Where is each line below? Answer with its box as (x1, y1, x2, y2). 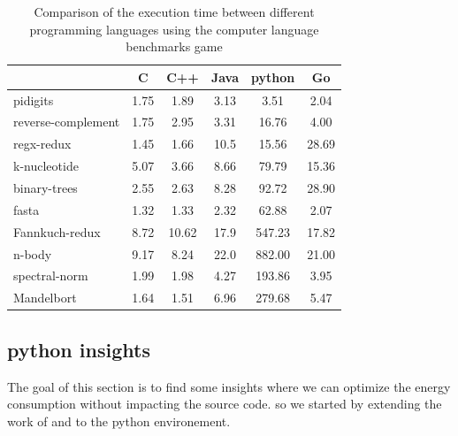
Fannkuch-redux (13, 222, 101, 241)
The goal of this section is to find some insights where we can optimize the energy (7, 377, 451, 395)
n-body (13, 244, 52, 263)
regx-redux (13, 134, 72, 153)
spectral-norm (13, 266, 88, 285)
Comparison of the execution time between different (34, 3, 315, 20)
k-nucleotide (13, 157, 79, 175)
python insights (7, 335, 150, 363)
